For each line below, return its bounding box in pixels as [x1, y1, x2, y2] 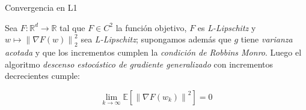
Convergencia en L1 [5, 1, 78, 13]
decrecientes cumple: [5, 69, 80, 82]
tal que [60, 21, 85, 33]
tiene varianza [240, 33, 293, 45]
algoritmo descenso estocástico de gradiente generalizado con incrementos [5, 57, 274, 70]
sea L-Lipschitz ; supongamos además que [81, 33, 231, 45]
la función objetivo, [115, 21, 187, 33]
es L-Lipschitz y [197, 21, 256, 33]
